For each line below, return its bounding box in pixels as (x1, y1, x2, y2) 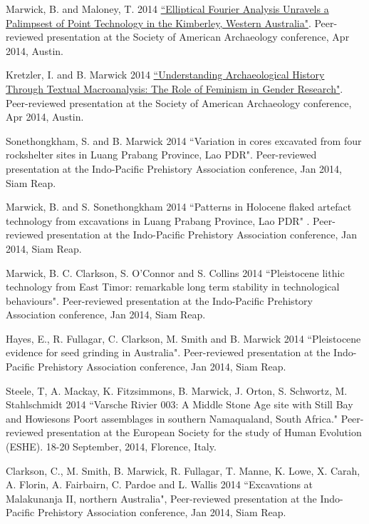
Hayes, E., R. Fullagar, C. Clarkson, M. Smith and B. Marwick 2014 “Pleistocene (6, 331, 361, 346)
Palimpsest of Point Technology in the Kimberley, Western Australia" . (6, 15, 311, 30)
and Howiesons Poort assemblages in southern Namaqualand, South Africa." (6, 410, 338, 425)
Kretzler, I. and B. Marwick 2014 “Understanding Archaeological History (6, 67, 325, 82)
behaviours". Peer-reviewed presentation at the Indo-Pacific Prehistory (6, 293, 313, 308)
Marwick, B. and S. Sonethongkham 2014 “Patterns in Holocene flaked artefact (6, 199, 352, 214)
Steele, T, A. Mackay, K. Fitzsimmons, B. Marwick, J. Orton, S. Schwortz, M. (6, 383, 348, 398)
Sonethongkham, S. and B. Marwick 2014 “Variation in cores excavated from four (6, 133, 362, 148)
